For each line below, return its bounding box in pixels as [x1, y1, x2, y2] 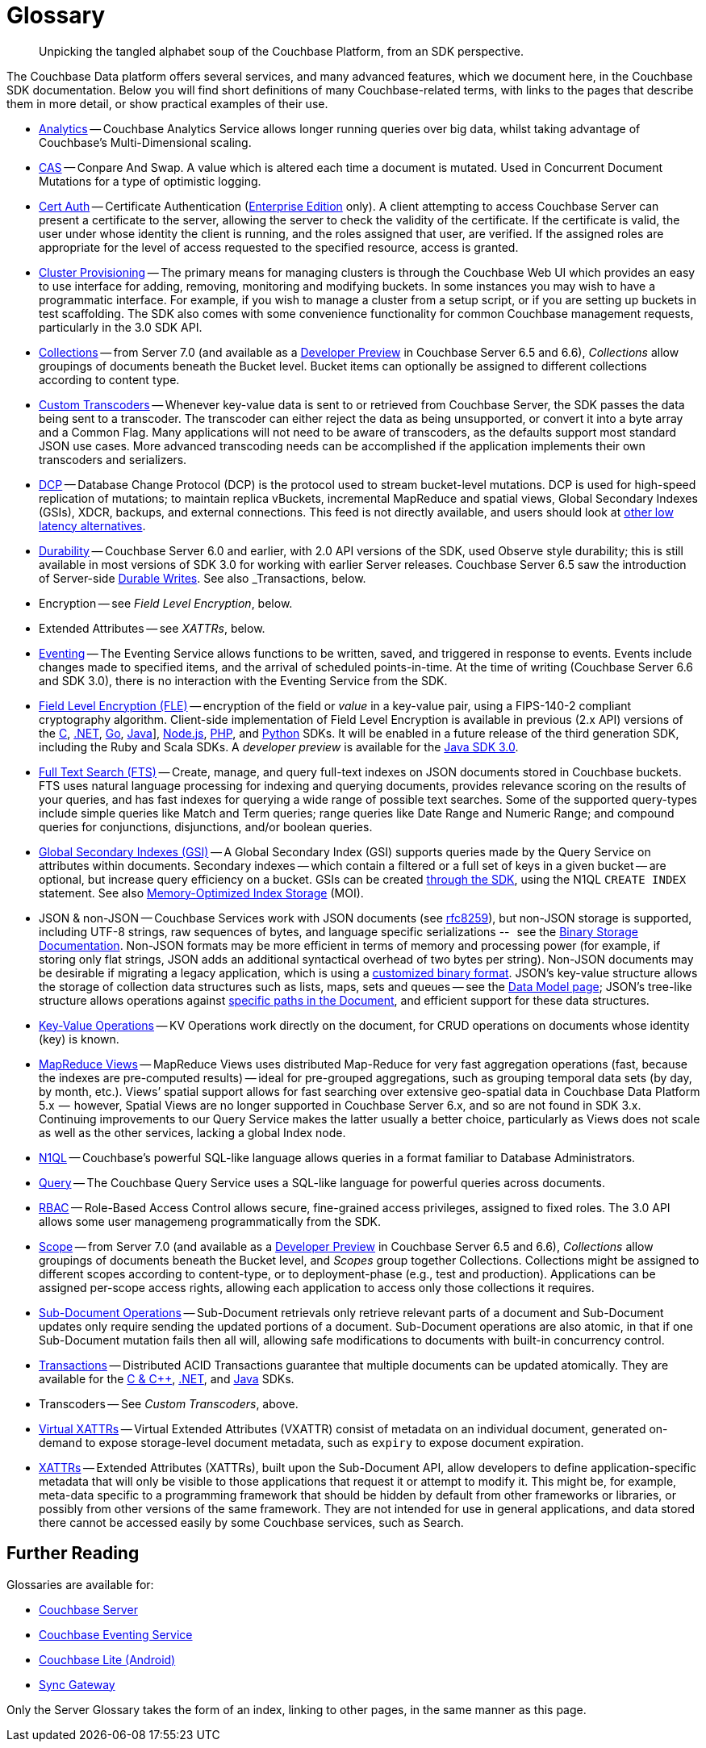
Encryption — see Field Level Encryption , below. [39, 596, 293, 610]
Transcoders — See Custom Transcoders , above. [39, 1396, 299, 1411]
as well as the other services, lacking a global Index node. [39, 1125, 346, 1140]
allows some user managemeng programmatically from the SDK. [39, 1214, 382, 1228]
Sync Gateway [39, 1677, 115, 1692]
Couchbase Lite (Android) [39, 1652, 176, 1666]
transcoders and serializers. [39, 452, 187, 466]
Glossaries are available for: [6, 1577, 154, 1591]
